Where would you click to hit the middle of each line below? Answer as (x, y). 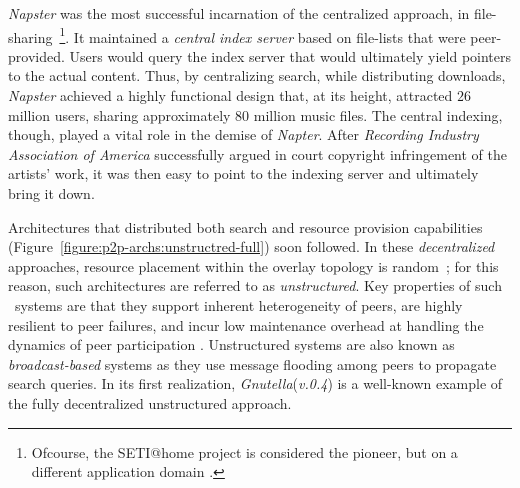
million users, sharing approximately (119, 114)
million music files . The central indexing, (378, 114)
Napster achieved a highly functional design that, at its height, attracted (230, 95)
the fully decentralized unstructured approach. (150, 402)
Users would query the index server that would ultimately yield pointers (290, 55)
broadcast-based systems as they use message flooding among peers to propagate (252, 363)
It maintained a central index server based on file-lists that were (269, 36)
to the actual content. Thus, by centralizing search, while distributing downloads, (257, 75)
